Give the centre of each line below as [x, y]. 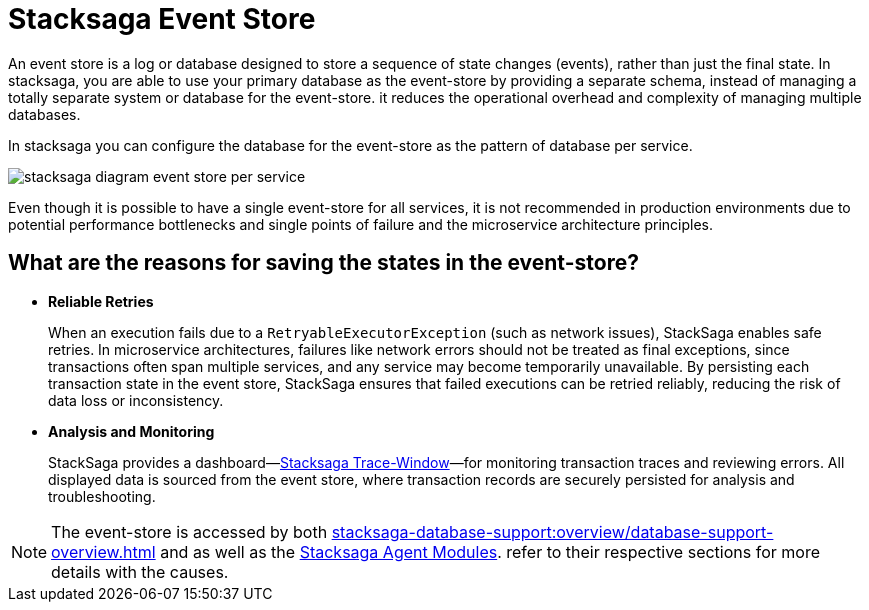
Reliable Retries [101, 301]
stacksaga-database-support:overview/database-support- [552, 531]
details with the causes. [140, 571]
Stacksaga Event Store [162, 19]
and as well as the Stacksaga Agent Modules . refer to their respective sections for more [490, 551]
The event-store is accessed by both [189, 531]
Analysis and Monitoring [131, 431]
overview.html [103, 551]
